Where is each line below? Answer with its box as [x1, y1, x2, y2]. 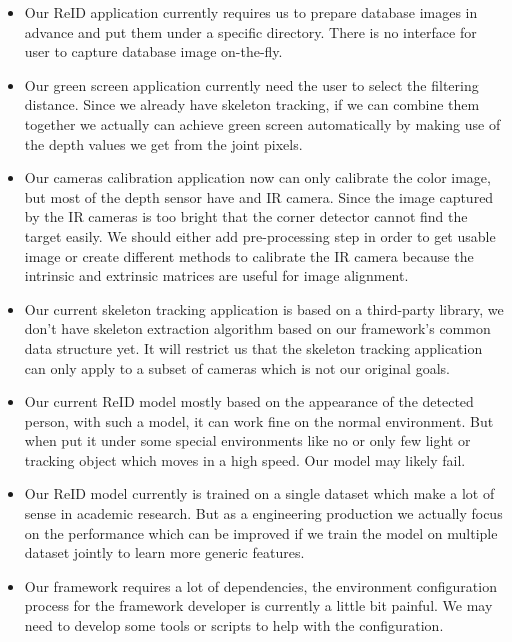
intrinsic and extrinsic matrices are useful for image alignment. [24, 265, 409, 286]
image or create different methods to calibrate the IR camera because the [24, 245, 474, 266]
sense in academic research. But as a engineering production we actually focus [24, 503, 503, 524]
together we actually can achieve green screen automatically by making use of [24, 113, 501, 134]
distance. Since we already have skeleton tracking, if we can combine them [24, 94, 480, 115]
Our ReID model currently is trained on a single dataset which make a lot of [24, 483, 495, 504]
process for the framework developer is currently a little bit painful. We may [24, 595, 493, 616]
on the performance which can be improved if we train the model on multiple [24, 522, 498, 543]
